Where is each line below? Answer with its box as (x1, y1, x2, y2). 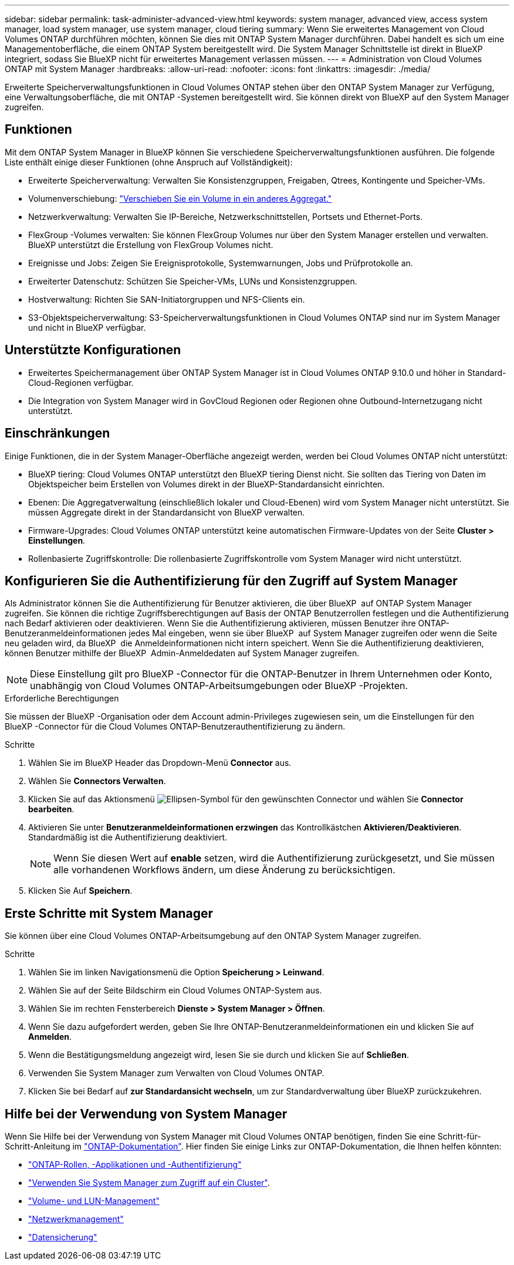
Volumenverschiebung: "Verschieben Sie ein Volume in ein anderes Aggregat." (28, 193, 332, 204)
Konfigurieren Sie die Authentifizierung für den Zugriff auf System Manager (5, 573, 458, 588)
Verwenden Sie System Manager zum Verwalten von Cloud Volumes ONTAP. (28, 1068, 324, 1079)
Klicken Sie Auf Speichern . (28, 886, 133, 896)
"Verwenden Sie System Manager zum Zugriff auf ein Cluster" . (28, 1178, 270, 1188)
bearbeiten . (28, 804, 75, 815)
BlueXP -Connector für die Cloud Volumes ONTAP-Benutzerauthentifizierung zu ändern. (5, 721, 346, 732)
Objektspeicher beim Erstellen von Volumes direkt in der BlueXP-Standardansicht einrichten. (28, 479, 385, 489)
